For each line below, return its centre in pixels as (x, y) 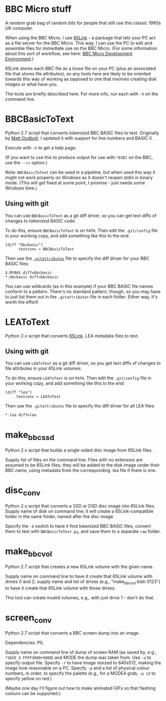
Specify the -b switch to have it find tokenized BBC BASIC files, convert (78, 526)
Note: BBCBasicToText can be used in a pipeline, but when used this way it (80, 172)
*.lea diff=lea (21, 415)
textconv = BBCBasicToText (46, 249)
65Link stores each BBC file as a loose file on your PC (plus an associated (81, 68)
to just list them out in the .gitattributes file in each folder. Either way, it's (81, 296)
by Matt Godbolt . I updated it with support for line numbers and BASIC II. (79, 138)
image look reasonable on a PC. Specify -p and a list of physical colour (78, 668)
